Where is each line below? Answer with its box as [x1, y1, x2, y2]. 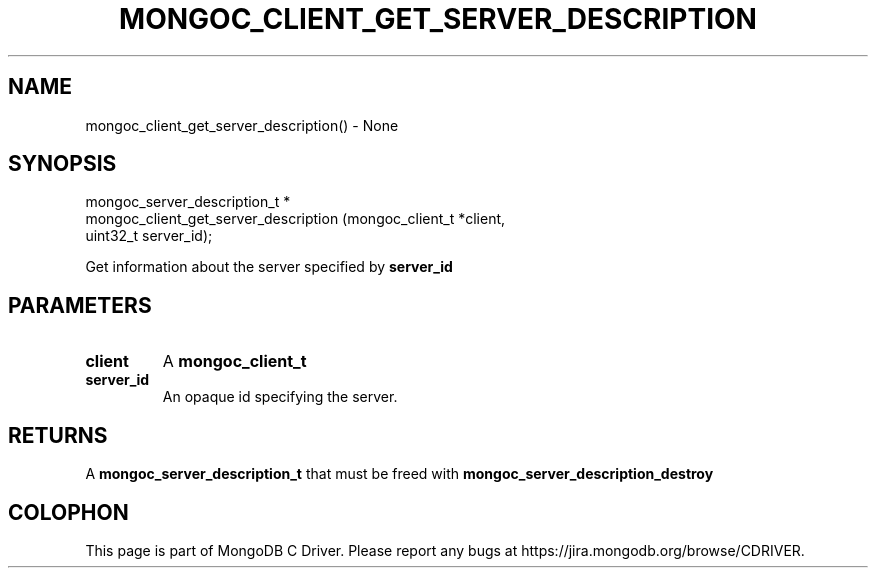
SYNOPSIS [8, 151, 117, 177]
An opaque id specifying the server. [162, 388, 398, 406]
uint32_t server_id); [85, 227, 213, 245]
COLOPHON [8, 499, 129, 525]
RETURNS [8, 422, 108, 448]
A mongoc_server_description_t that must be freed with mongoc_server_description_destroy [85, 465, 714, 483]
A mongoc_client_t [162, 351, 307, 372]
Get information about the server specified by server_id [85, 258, 453, 276]
